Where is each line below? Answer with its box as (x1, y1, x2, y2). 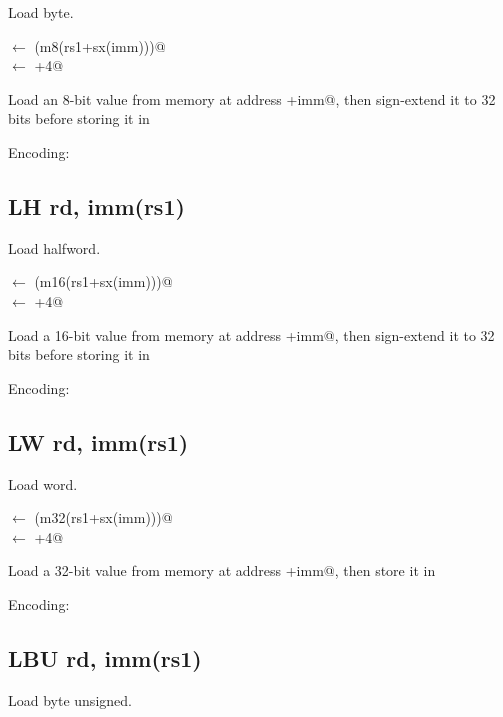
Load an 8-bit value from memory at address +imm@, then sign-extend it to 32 (8, 88, 496, 109)
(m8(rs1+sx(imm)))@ (34, 35, 166, 56)
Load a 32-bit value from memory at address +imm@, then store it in (8, 560, 436, 581)
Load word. (8, 473, 78, 494)
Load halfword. (8, 237, 101, 258)
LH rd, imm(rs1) (8, 190, 185, 221)
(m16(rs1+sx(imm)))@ (34, 271, 173, 292)
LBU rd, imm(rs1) (8, 642, 202, 673)
